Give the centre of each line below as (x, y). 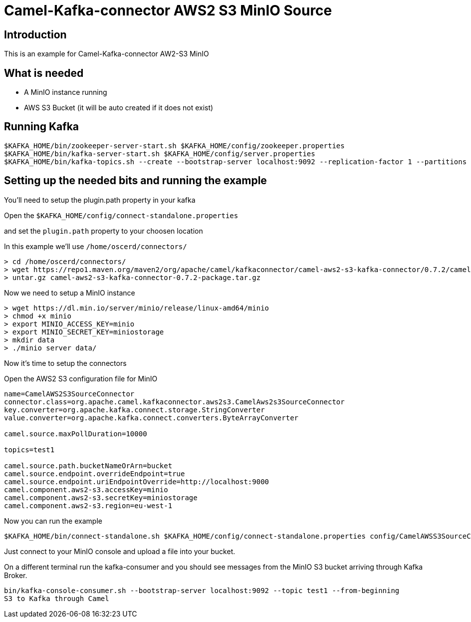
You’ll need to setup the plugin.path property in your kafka (100, 200)
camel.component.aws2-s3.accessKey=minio (86, 489)
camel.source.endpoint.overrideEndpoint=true (95, 473)
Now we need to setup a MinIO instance (70, 293)
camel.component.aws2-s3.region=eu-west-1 (88, 505)
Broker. (16, 575)
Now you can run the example (53, 521)
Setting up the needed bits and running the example (135, 181)
